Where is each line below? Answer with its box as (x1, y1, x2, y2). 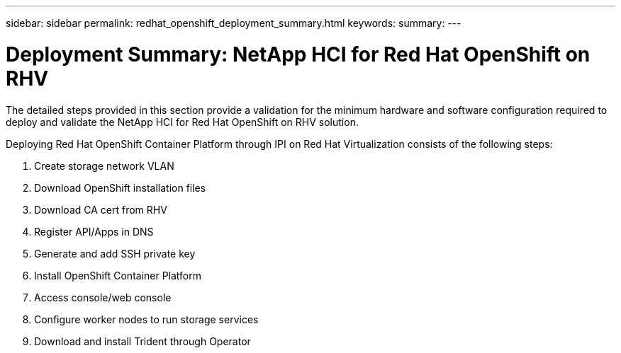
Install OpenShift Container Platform (34, 269, 202, 282)
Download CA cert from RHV (34, 203, 167, 216)
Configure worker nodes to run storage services (34, 313, 259, 325)
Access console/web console (34, 291, 172, 303)
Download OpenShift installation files (34, 181, 206, 194)
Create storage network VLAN (34, 159, 174, 172)
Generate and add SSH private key (34, 247, 196, 260)
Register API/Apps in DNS (34, 225, 154, 238)
